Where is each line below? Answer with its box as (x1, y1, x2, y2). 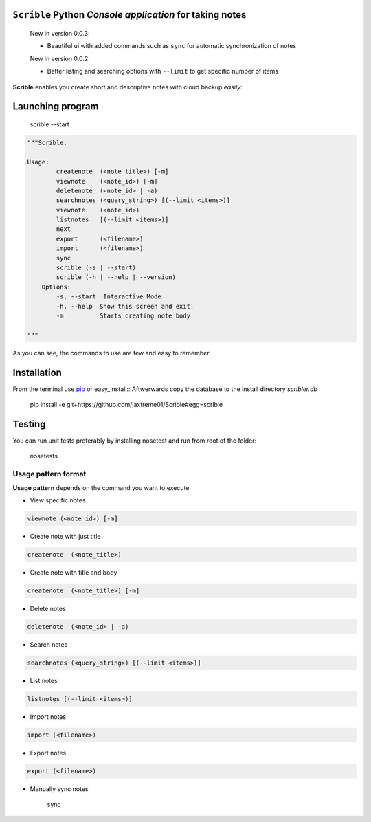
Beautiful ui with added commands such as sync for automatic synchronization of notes (47, 42, 297, 50)
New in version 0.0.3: (30, 30, 90, 38)
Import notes (30, 712, 67, 721)
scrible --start (30, 120, 70, 129)
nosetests (30, 452, 58, 460)
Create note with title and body (30, 568, 117, 577)
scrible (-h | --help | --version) (56, 274, 177, 281)
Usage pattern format (12, 469, 87, 479)
